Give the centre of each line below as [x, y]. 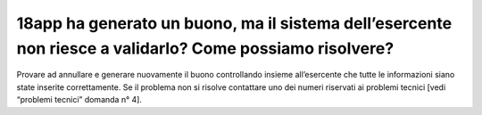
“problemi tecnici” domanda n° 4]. [79, 100]
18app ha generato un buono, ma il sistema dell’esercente [234, 23]
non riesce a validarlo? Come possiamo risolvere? [205, 48]
